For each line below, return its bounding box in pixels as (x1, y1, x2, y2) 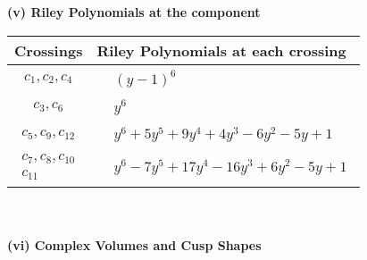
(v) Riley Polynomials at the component (7, 3, 261, 21)
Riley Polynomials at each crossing (96, 39, 346, 61)
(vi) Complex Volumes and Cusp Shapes (7, 235, 262, 254)
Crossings (14, 39, 83, 61)
